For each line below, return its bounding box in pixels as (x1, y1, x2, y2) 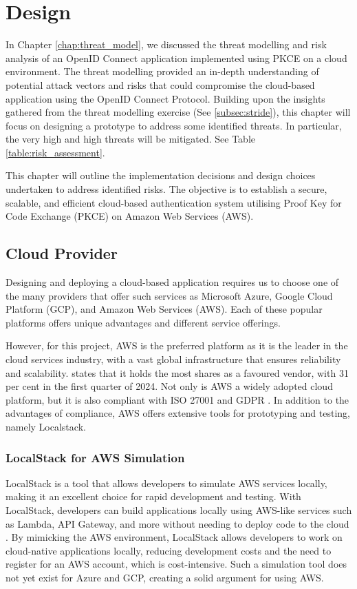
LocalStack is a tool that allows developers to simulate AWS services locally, (6, 475, 327, 490)
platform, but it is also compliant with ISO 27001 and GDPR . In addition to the (6, 392, 349, 406)
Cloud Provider (6, 242, 118, 264)
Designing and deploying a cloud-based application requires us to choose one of (6, 275, 339, 289)
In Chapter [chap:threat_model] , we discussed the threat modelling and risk (6, 37, 327, 52)
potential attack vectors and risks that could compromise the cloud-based (6, 77, 315, 92)
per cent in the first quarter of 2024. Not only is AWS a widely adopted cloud (6, 379, 333, 393)
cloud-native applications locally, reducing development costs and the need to (6, 543, 332, 557)
